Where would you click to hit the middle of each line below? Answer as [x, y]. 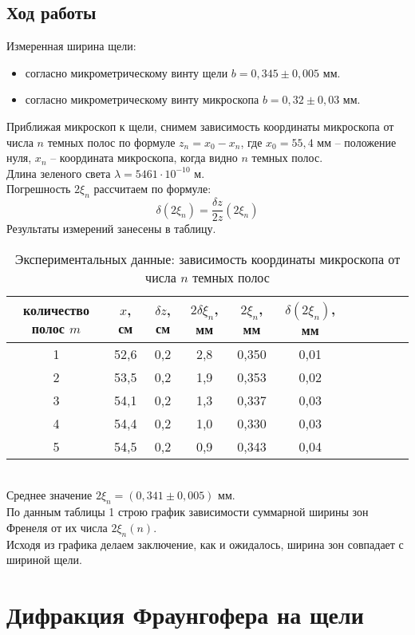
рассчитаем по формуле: [152, 189]
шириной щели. [44, 560]
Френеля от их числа [57, 527]
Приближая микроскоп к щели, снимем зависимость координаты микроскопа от [200, 126]
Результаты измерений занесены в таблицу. [111, 229]
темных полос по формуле [111, 142]
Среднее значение [49, 495]
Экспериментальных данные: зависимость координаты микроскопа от [207, 258]
